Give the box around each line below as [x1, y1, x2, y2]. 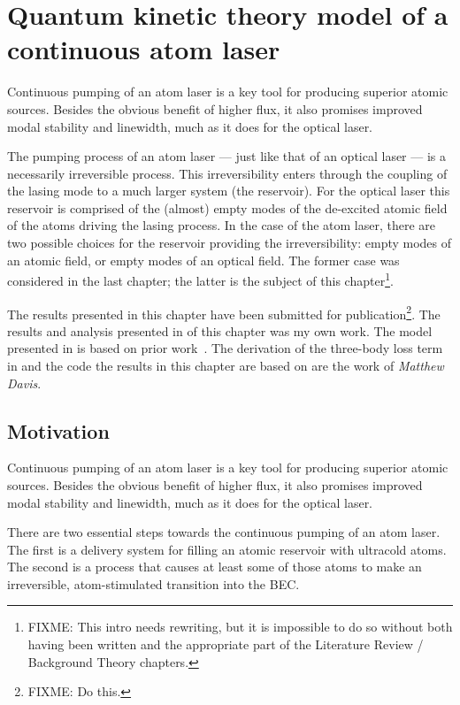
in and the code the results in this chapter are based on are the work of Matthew [7, 356, 444, 374]
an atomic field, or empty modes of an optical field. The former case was [7, 250, 400, 269]
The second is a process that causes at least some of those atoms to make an [7, 557, 422, 576]
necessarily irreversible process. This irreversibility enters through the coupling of [7, 164, 448, 182]
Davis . [7, 373, 42, 392]
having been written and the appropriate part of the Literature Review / [27, 635, 424, 654]
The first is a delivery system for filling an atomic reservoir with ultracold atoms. [7, 540, 447, 558]
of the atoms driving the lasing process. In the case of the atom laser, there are [7, 216, 435, 234]
